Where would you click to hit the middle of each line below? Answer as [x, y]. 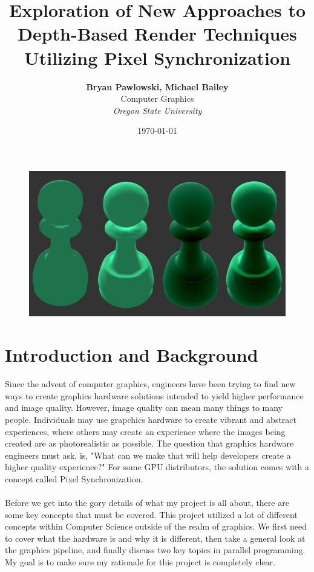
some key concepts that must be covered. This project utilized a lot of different [151, 514]
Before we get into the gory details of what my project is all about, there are [147, 503]
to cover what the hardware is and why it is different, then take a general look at [155, 538]
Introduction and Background [132, 355]
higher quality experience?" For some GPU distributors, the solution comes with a [157, 467]
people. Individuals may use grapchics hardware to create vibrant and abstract [151, 419]
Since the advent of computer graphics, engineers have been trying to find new [150, 384]
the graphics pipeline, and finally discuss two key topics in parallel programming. [155, 550]
